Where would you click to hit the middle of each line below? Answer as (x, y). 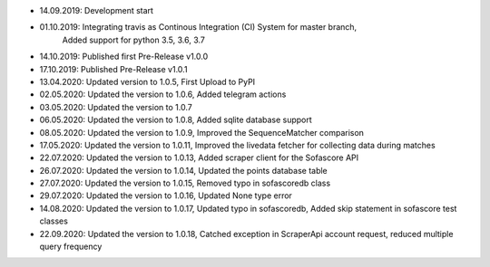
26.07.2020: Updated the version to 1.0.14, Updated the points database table (184, 170)
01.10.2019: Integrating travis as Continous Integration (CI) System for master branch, (198, 27)
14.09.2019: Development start (97, 10)
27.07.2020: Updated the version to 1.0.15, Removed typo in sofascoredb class (185, 183)
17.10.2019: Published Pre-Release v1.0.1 (113, 69)
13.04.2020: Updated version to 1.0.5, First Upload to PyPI (147, 81)
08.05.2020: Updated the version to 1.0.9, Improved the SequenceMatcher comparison (202, 132)
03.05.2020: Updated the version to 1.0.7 (116, 107)
